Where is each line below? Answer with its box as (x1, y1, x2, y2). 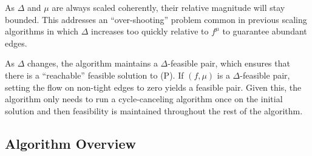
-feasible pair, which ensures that (168, 57, 290, 70)
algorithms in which (5, 25, 79, 37)
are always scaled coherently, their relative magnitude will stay (52, 1, 285, 13)
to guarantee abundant (222, 25, 307, 37)
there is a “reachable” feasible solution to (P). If (5, 68, 184, 81)
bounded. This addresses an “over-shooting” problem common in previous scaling (5, 13, 307, 25)
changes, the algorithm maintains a (27, 57, 158, 70)
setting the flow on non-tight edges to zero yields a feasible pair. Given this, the (5, 80, 302, 93)
